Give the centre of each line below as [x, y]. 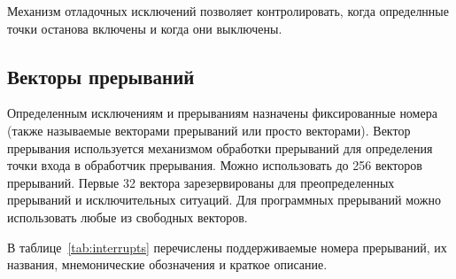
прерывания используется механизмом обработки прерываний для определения [220, 147]
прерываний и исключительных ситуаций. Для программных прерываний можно [224, 200]
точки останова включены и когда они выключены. [145, 28]
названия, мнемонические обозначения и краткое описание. [167, 264]
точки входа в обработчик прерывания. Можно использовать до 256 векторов [215, 165]
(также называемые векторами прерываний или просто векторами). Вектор [209, 130]
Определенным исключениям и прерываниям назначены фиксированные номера [222, 113]
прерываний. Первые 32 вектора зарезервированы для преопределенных [201, 182]
